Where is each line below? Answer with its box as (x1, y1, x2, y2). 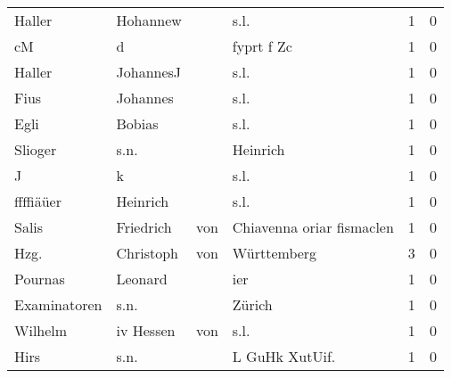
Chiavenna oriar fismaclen (232, 217, 394, 237)
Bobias (116, 113, 159, 134)
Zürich (232, 294, 273, 315)
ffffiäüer (14, 191, 61, 211)
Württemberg (232, 242, 317, 263)
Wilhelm (14, 320, 68, 341)
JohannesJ (116, 62, 182, 82)
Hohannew (116, 10, 182, 30)
